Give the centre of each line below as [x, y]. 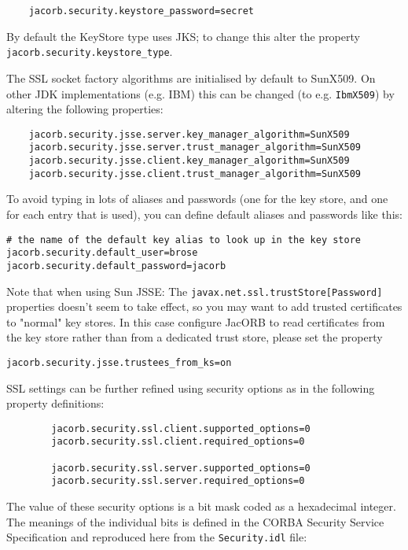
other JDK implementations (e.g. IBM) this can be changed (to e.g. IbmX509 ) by [200, 93]
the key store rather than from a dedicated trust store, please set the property [195, 337]
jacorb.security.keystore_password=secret [141, 11]
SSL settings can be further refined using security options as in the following [191, 388]
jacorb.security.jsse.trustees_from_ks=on [119, 362]
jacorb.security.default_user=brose [102, 253]
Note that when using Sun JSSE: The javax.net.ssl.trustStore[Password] [195, 291]
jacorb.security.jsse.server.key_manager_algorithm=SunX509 [189, 134]
